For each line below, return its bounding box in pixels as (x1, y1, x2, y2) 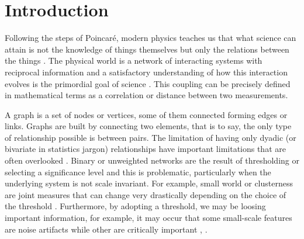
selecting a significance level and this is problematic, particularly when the (5, 165, 271, 178)
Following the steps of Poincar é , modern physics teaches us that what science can (5, 32, 296, 44)
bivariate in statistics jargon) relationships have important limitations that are (5, 143, 286, 155)
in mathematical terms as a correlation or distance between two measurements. (5, 89, 288, 101)
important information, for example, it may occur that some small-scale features (5, 212, 292, 224)
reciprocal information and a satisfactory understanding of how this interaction (5, 65, 288, 78)
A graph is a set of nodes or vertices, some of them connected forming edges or (5, 108, 288, 120)
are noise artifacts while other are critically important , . (5, 223, 208, 235)
